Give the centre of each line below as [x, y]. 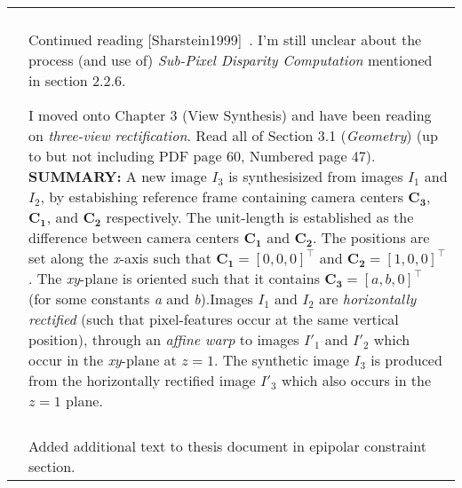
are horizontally [368, 299]
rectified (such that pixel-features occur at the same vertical [214, 319]
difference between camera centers [134, 237]
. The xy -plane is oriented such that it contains [174, 278]
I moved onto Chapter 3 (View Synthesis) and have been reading [230, 115]
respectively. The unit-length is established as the [260, 217]
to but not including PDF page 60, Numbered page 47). [202, 156]
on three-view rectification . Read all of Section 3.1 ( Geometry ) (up [233, 135]
